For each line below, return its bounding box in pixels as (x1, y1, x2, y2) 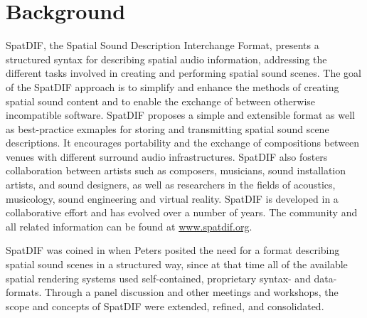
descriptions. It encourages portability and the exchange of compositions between (6, 135, 360, 150)
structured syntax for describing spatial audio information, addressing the (6, 51, 327, 66)
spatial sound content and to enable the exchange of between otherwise (6, 93, 316, 108)
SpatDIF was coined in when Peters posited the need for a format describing (6, 243, 340, 258)
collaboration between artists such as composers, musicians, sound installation (6, 163, 346, 178)
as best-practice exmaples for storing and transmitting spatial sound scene (6, 121, 329, 136)
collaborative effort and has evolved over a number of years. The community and (6, 205, 358, 220)
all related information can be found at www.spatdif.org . (6, 218, 252, 233)
